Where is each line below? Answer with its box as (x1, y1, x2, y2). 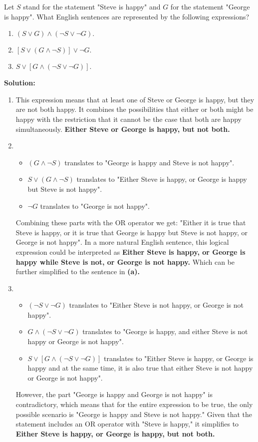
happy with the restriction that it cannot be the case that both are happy (15, 113, 242, 124)
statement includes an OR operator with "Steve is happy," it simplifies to (15, 419, 239, 429)
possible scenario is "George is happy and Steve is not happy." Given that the (15, 409, 253, 419)
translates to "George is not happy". (40, 200, 150, 211)
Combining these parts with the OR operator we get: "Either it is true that (15, 217, 246, 228)
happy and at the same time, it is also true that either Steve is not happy (27, 363, 253, 373)
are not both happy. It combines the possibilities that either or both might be (15, 104, 254, 114)
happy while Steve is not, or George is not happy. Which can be (15, 256, 235, 267)
